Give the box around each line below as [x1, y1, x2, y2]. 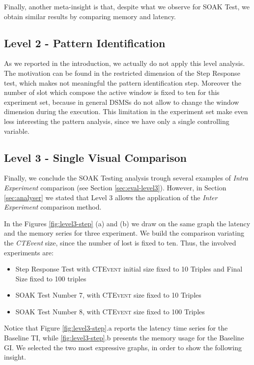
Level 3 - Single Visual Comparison [4, 150, 187, 165]
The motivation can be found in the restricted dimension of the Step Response [4, 67, 240, 78]
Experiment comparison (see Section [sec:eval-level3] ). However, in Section [4, 182, 226, 192]
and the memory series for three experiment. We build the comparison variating [4, 228, 244, 238]
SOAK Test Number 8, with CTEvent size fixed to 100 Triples [15, 306, 205, 316]
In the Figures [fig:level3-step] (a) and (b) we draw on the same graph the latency [4, 218, 251, 228]
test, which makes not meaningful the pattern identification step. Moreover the [4, 77, 241, 88]
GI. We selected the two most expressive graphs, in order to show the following [4, 342, 242, 352]
